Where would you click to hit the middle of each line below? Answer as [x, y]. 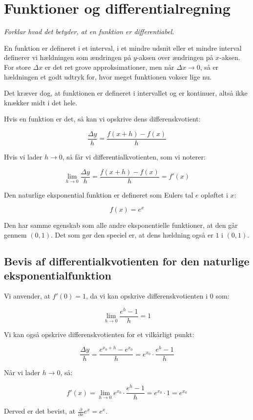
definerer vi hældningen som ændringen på [68, 57]
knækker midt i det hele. [41, 102]
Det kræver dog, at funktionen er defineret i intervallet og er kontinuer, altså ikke [126, 93]
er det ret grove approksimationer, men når [109, 67]
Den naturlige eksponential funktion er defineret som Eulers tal [99, 194]
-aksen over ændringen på [175, 57]
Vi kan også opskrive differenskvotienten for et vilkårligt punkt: [99, 334]
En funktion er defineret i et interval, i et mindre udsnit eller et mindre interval [123, 48]
